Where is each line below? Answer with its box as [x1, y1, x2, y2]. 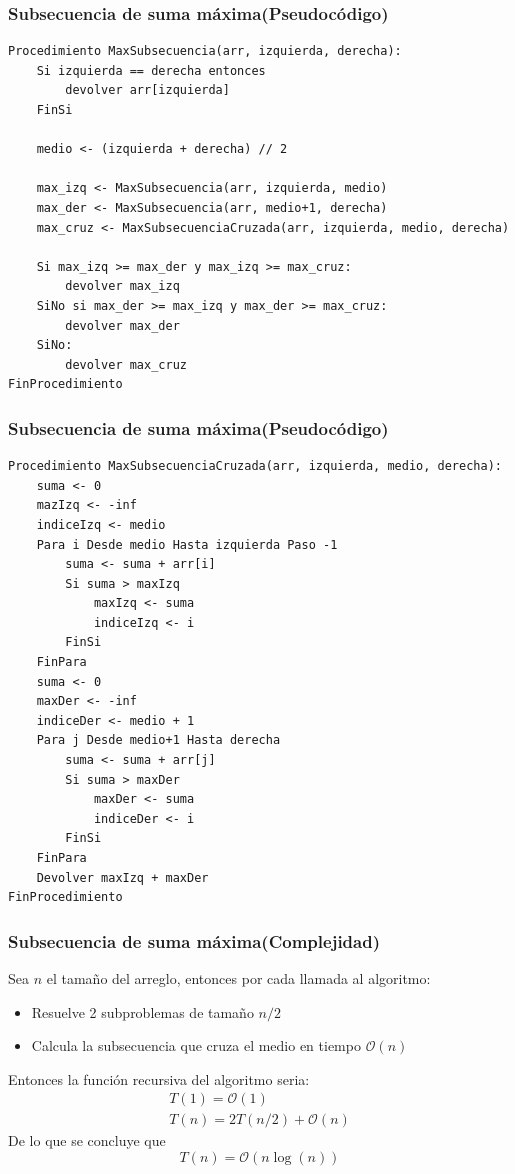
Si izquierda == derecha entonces [36, 63, 266, 78]
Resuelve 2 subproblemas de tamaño [31, 1001, 254, 1022]
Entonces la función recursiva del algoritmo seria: [8, 1068, 310, 1089]
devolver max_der [65, 318, 180, 333]
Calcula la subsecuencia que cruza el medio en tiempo [31, 1035, 361, 1056]
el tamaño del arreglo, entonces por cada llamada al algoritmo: [46, 968, 431, 988]
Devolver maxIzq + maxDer [36, 870, 209, 885]
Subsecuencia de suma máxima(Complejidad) [8, 928, 380, 953]
